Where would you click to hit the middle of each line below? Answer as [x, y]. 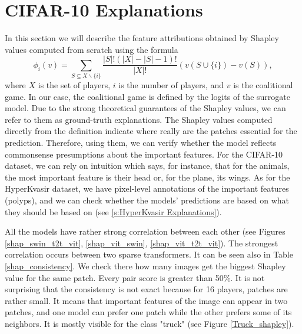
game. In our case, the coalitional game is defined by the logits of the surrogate [147, 96]
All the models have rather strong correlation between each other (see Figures [145, 231]
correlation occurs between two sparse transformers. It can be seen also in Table [149, 254]
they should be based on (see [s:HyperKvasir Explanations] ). [113, 211]
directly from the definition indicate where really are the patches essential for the [151, 131]
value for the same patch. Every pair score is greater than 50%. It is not [135, 277]
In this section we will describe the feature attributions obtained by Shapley [142, 38]
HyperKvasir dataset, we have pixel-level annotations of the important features [147, 188]
